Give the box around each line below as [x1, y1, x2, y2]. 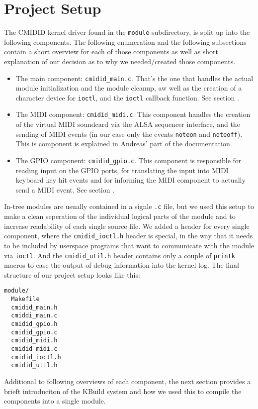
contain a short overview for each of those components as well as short [4, 46, 219, 57]
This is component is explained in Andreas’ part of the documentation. [15, 138, 232, 149]
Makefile [11, 296, 40, 303]
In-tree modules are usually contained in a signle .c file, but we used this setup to [4, 201, 254, 211]
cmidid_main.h [11, 304, 58, 311]
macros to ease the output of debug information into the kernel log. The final [4, 260, 239, 270]
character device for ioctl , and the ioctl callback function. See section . [15, 92, 239, 102]
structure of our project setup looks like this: [4, 269, 140, 280]
